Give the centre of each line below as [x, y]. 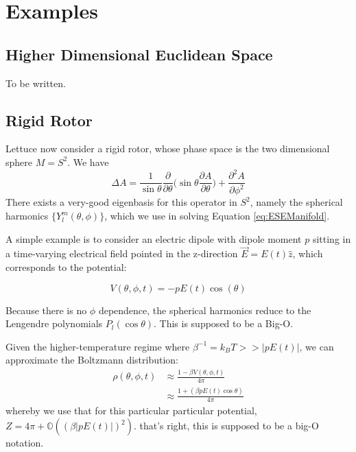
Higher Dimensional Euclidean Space [139, 54]
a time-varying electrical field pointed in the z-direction [122, 253]
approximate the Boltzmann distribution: [92, 360]
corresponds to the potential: [66, 267]
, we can [317, 346]
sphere [19, 162]
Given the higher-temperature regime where [98, 346]
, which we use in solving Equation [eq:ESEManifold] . [217, 216]
